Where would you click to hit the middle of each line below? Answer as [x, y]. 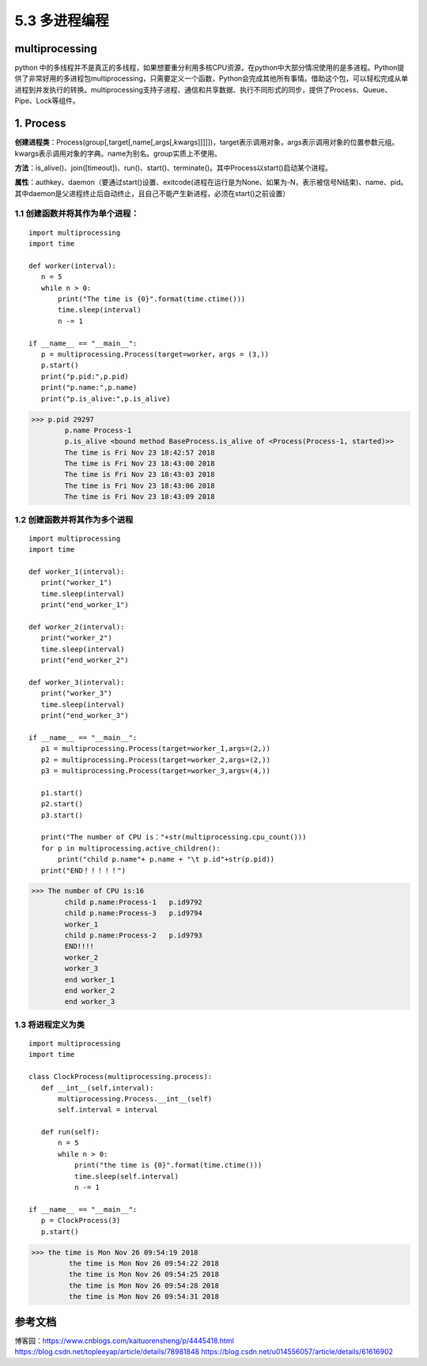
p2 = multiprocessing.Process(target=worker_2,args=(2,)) [155, 760]
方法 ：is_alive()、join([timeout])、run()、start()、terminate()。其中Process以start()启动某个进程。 [173, 168]
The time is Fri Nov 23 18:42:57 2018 [140, 452]
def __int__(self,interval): [97, 1088]
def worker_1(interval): [77, 572]
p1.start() [62, 793]
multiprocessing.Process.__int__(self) [135, 1098]
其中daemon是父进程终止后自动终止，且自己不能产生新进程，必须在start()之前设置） [152, 193]
